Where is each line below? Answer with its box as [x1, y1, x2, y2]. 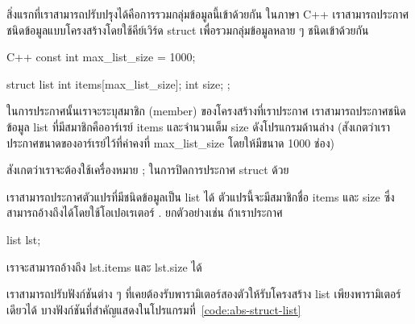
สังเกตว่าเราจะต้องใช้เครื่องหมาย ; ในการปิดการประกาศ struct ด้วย [6, 161, 289, 178]
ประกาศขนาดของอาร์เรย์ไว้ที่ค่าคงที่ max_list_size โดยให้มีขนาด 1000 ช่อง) [6, 134, 334, 151]
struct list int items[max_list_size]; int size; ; [6, 75, 230, 92]
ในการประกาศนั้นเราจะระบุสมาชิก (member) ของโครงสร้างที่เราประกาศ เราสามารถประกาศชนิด [6, 102, 406, 119]
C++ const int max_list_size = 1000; [6, 48, 196, 65]
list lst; [6, 231, 41, 247]
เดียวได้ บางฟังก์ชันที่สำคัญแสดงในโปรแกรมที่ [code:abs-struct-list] [6, 301, 301, 318]
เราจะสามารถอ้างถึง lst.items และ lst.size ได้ [6, 258, 202, 275]
